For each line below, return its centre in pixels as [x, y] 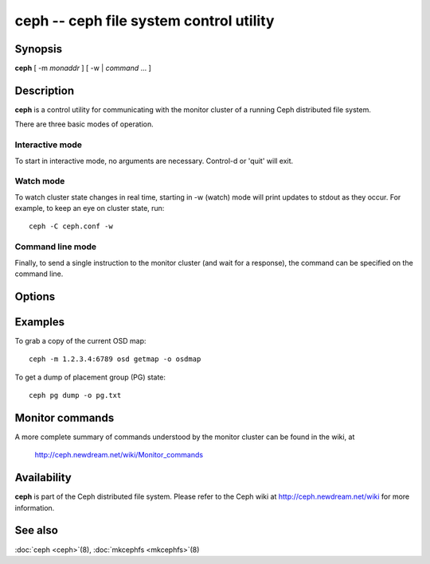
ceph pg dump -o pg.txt [75, 395]
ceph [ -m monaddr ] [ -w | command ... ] [83, 68]
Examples [40, 322]
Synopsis [39, 49]
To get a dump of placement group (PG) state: [90, 377]
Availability [43, 478]
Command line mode [56, 247]
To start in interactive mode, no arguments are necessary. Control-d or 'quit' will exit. [154, 161]
